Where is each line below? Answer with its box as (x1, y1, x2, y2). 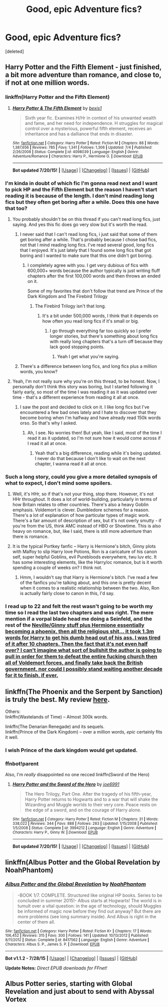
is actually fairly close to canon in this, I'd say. (19, 591, 115, 597)
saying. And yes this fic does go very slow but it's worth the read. (12, 221, 147, 227)
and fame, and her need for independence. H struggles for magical (24, 120, 163, 126)
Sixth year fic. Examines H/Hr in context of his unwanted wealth (24, 114, 156, 121)
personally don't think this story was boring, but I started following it (12, 383, 153, 389)
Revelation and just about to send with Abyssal (5, 987, 154, 996)
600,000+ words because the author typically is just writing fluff (27, 267, 160, 273)
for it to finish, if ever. (5, 672, 58, 679)
